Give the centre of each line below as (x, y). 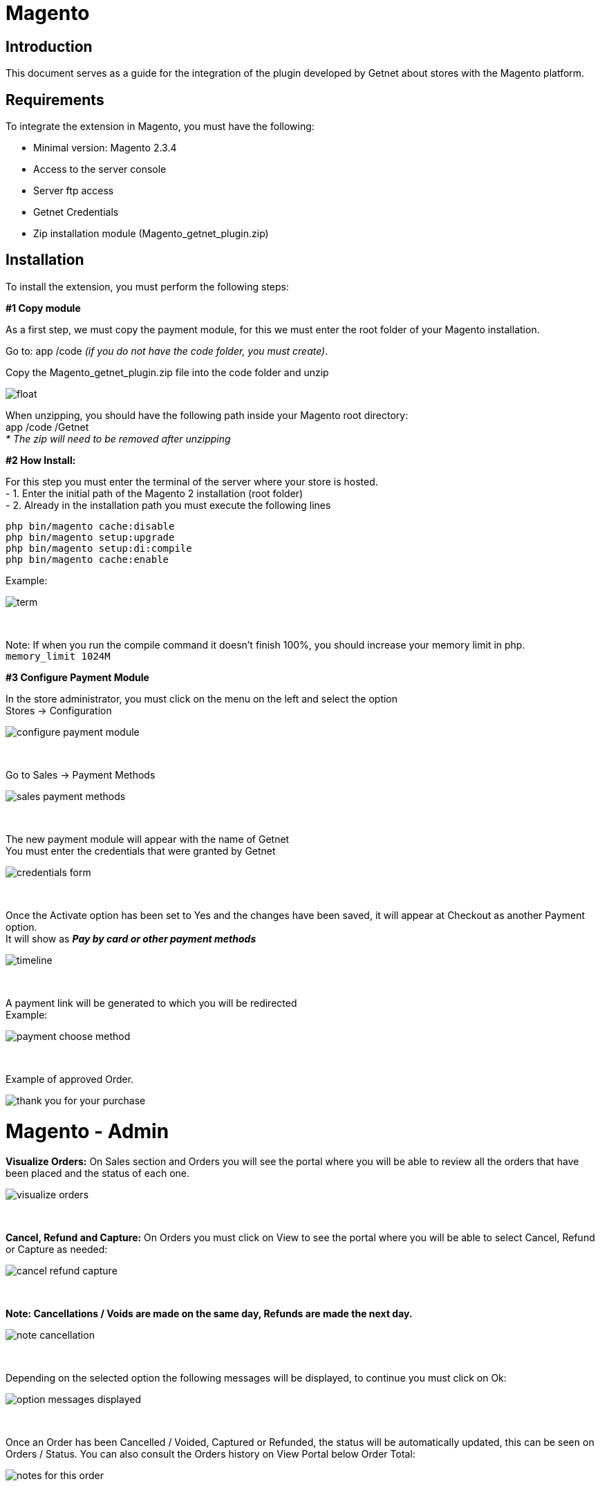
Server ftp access (74, 191)
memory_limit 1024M (58, 656)
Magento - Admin (87, 1131)
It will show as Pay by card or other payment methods (131, 938)
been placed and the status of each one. (98, 1173)
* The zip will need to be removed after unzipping (118, 438)
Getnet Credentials (76, 212)
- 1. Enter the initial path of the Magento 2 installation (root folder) (154, 493)
